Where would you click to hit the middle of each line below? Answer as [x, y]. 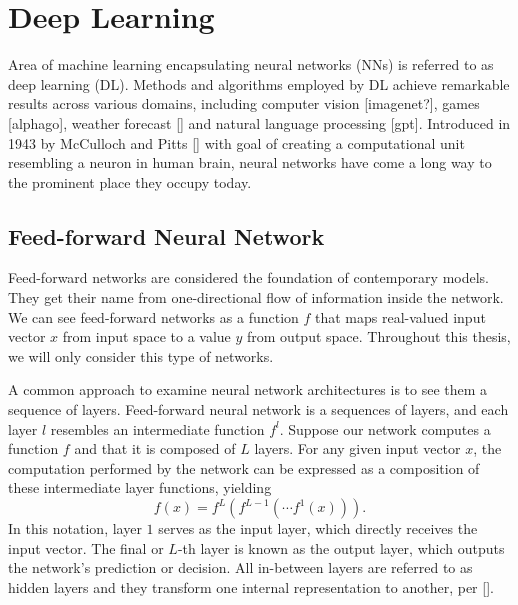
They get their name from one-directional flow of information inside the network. [256, 297]
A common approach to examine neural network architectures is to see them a [248, 389]
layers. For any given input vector [357, 448]
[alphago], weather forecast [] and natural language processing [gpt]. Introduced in [259, 122]
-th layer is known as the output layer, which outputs [341, 547]
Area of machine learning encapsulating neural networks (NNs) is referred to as [251, 64]
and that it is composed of [155, 448]
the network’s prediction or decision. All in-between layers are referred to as [240, 567]
